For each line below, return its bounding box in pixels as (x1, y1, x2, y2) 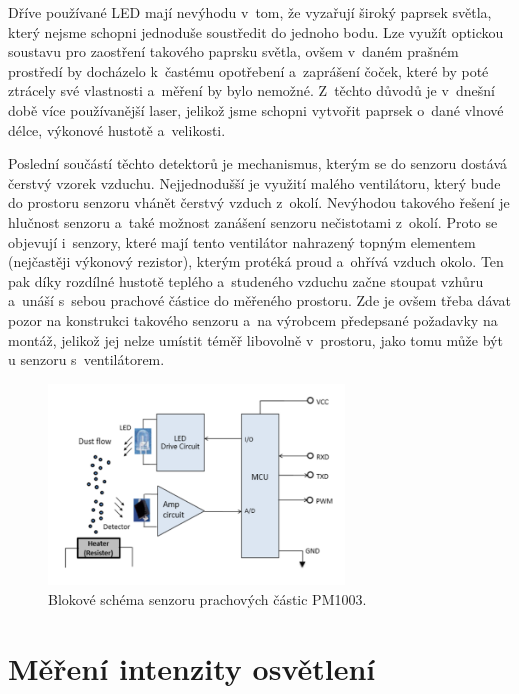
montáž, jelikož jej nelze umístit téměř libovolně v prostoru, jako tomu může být (8, 329, 503, 350)
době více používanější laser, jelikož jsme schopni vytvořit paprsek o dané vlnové (8, 99, 504, 120)
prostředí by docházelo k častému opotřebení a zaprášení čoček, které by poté (8, 60, 489, 81)
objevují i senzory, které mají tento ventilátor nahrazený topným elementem (8, 231, 476, 252)
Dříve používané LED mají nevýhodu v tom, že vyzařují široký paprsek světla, (8, 2, 492, 22)
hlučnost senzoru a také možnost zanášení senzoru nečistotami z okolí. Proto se (8, 211, 498, 232)
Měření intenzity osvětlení (8, 647, 376, 688)
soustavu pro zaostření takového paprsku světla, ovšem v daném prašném (8, 41, 459, 62)
